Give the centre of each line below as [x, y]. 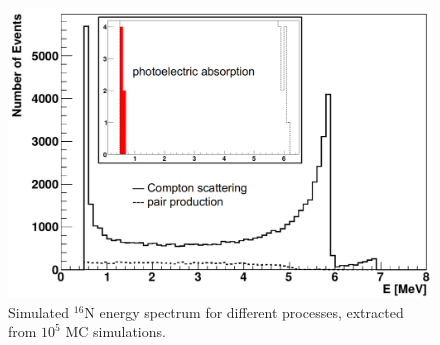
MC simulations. [115, 331]
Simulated [39, 311]
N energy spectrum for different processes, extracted [244, 311]
